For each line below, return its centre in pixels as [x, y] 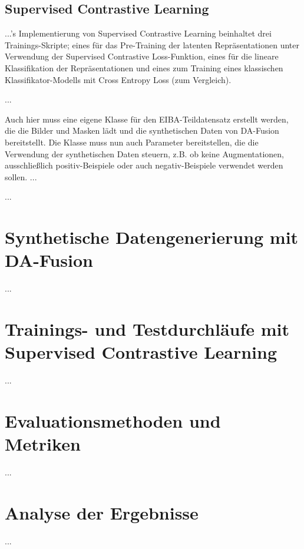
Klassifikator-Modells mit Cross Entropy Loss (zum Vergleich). [118, 79]
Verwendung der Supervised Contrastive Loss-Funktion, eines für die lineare [142, 56]
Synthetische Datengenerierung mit [152, 237]
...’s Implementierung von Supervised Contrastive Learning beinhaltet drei [138, 33]
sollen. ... [21, 176]
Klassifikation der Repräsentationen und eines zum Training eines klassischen [144, 67]
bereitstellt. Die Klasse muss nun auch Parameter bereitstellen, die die [132, 142]
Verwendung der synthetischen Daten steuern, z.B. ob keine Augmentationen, [145, 153]
